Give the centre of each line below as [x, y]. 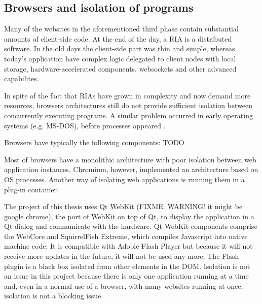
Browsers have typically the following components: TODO [94, 142]
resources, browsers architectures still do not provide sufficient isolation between [128, 105]
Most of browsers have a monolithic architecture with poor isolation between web [130, 159]
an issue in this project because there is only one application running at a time [126, 276]
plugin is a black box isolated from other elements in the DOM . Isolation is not [127, 266]
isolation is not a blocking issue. [54, 296]
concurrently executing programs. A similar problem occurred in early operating [128, 115]
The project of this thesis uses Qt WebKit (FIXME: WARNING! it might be [123, 206]
